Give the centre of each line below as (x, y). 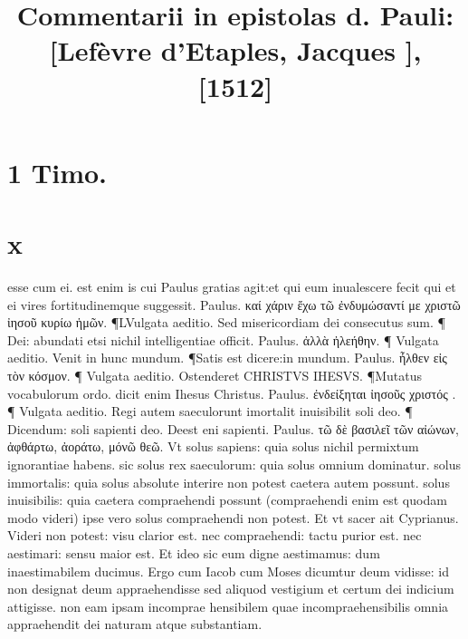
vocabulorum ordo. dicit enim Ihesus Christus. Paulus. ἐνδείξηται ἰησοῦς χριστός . (232, 393)
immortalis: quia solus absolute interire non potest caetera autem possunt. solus (229, 482)
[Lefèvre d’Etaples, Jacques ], (235, 50)
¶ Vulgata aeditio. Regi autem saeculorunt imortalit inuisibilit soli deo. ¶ (210, 411)
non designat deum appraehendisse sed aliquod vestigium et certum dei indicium (231, 589)
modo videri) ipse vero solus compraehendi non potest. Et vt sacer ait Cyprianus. (233, 517)
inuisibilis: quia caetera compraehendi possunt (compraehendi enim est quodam (227, 500)
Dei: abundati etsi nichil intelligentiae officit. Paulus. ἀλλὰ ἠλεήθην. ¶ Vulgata (223, 339)
